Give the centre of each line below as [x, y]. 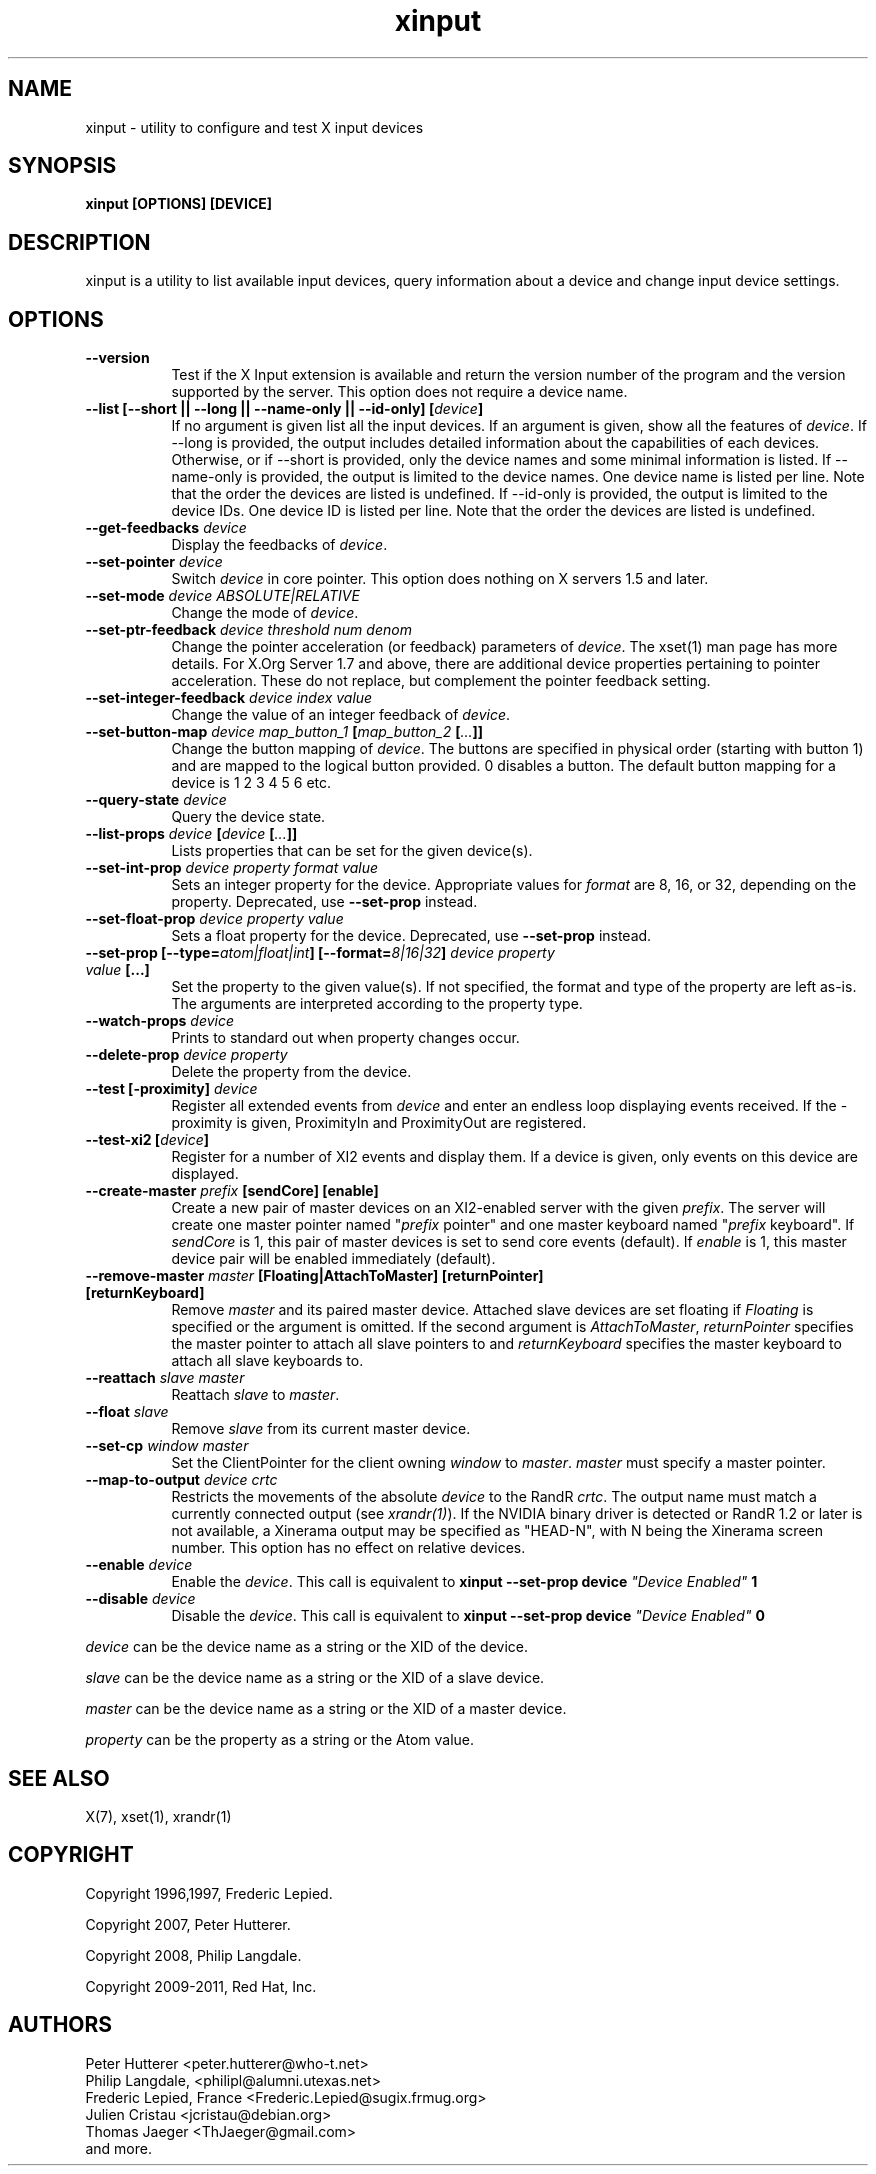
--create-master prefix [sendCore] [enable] [232, 1191]
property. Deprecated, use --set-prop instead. [324, 902]
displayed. [205, 1174]
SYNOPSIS [62, 166]
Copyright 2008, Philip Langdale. [193, 1955]
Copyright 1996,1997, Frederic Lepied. [209, 1893]
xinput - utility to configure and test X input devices [254, 127]
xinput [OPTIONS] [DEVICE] [179, 204]
